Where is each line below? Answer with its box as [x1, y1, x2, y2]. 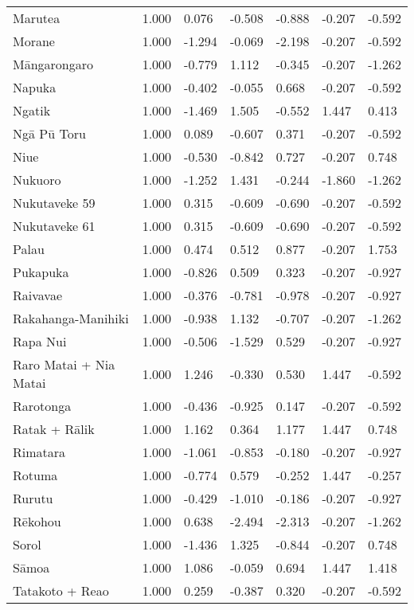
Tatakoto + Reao [13, 581, 109, 600]
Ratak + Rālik [13, 420, 95, 438]
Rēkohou [13, 512, 61, 530]
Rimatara [13, 443, 66, 461]
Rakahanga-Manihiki [13, 309, 129, 327]
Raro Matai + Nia [13, 355, 115, 373]
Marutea [13, 9, 61, 27]
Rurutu [13, 489, 53, 507]
